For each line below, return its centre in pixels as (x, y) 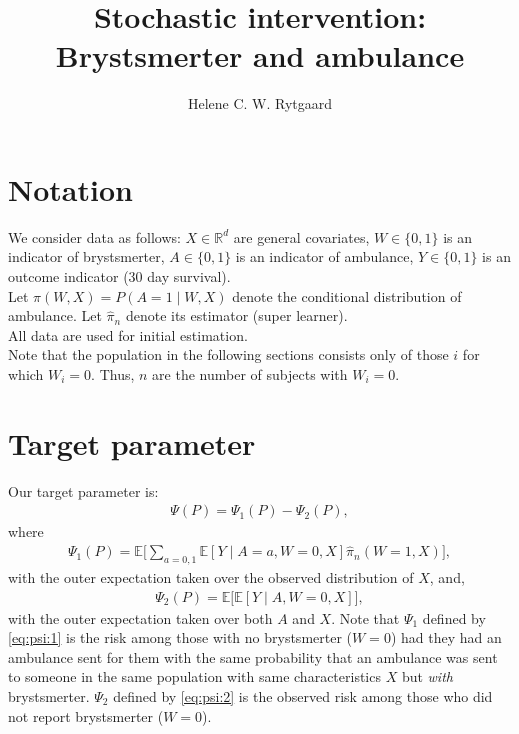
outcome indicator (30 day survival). (119, 276)
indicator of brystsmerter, (86, 256)
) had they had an (446, 637)
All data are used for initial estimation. (128, 334)
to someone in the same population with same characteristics (194, 676)
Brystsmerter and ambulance (260, 55)
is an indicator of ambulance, (324, 256)
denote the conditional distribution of (347, 295)
